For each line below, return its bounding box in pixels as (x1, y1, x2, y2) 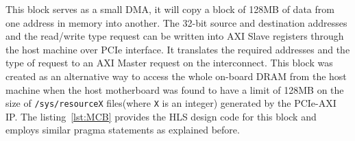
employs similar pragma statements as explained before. (5, 123, 240, 137)
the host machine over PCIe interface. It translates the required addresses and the (5, 42, 350, 56)
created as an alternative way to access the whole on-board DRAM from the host (5, 68, 347, 83)
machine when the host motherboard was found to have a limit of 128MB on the (5, 82, 344, 97)
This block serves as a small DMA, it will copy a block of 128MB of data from (5, 2, 334, 16)
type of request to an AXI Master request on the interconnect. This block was (5, 55, 333, 70)
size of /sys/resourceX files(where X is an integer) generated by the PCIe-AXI (5, 96, 336, 110)
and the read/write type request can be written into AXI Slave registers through (5, 29, 344, 43)
